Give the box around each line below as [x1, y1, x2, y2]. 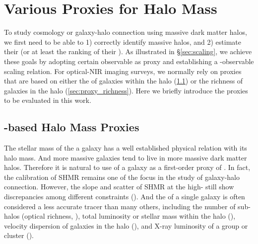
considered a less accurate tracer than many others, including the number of [4, 201, 236, 211]
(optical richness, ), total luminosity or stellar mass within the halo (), [21, 211, 236, 221]
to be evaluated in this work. [4, 95, 91, 105]
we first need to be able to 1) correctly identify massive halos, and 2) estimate [4, 36, 242, 47]
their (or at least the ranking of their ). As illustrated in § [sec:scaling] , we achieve [4, 46, 252, 57]
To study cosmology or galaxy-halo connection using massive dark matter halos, [4, 27, 247, 37]
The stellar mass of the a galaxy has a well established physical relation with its [4, 143, 247, 153]
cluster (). [4, 230, 34, 241]
